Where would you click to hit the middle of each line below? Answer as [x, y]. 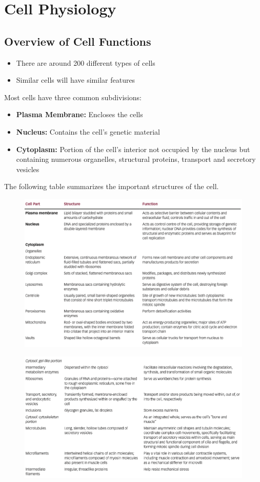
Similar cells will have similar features [76, 80]
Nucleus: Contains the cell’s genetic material [88, 131]
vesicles [28, 169]
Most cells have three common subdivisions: [73, 97]
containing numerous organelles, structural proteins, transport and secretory [136, 159]
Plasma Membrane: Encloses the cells [79, 114]
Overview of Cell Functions [78, 41]
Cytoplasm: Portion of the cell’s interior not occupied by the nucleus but [133, 149]
